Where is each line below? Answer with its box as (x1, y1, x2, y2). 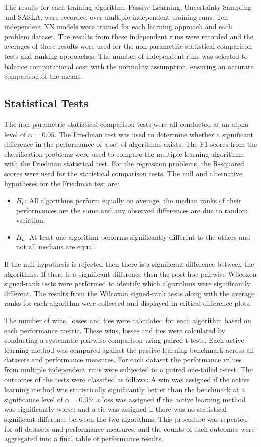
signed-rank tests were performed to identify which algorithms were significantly (4, 278, 251, 289)
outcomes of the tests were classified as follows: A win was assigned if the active (4, 374, 250, 385)
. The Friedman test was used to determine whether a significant (54, 129, 254, 139)
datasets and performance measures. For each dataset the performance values (4, 354, 242, 365)
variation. (16, 215, 45, 225)
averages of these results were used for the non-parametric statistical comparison (4, 41, 252, 51)
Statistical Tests (4, 95, 89, 111)
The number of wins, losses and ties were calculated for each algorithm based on (4, 315, 251, 326)
